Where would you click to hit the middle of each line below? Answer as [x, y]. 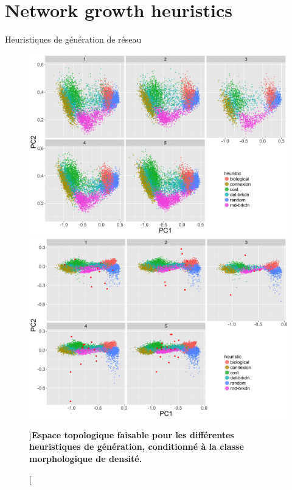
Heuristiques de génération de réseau [73, 39]
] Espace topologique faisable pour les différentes [132, 434]
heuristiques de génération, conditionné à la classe [137, 446]
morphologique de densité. [86, 459]
